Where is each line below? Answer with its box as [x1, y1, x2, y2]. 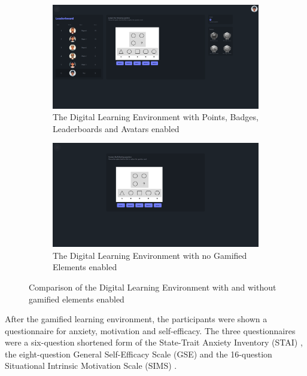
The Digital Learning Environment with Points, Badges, [53, 111, 259, 123]
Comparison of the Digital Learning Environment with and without [29, 280, 276, 293]
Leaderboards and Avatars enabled [53, 122, 180, 134]
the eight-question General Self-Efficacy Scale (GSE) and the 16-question [5, 347, 272, 360]
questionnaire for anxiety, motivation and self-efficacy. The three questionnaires [5, 324, 296, 337]
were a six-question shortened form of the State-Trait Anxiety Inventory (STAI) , [5, 336, 303, 349]
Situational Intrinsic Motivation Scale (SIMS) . [5, 359, 177, 372]
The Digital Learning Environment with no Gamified [53, 249, 247, 261]
